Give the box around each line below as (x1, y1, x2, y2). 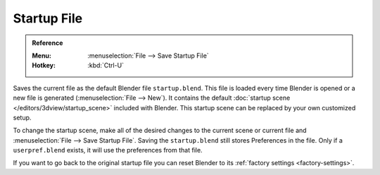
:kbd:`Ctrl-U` (87, 61, 125, 70)
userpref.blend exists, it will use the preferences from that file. (13, 146, 203, 155)
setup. (13, 113, 32, 122)
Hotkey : (32, 61, 56, 70)
